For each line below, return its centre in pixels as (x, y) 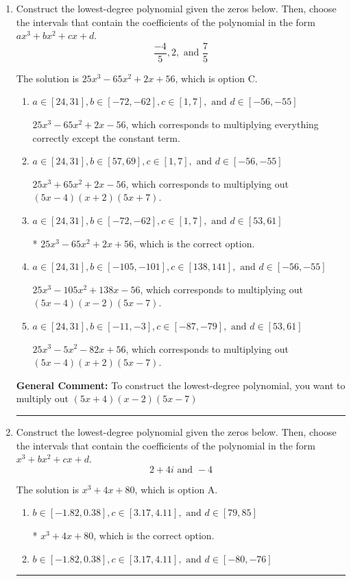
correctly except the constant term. (106, 137)
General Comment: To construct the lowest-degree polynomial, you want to (181, 385)
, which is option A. (176, 489)
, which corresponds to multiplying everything (222, 124)
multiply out (43, 398)
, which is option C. (216, 78)
